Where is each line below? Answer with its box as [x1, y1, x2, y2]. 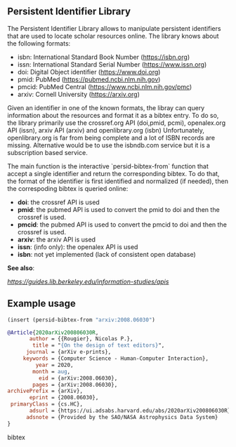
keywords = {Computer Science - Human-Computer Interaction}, [22, 355, 209, 362]
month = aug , [32, 368, 71, 375]
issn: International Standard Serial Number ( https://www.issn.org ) [17, 60, 207, 69]
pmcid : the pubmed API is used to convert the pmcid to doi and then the [17, 220, 227, 229]
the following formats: [7, 39, 71, 48]
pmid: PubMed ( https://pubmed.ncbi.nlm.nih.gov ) [17, 75, 161, 84]
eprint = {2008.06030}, [29, 394, 99, 401]
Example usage [7, 298, 76, 309]
